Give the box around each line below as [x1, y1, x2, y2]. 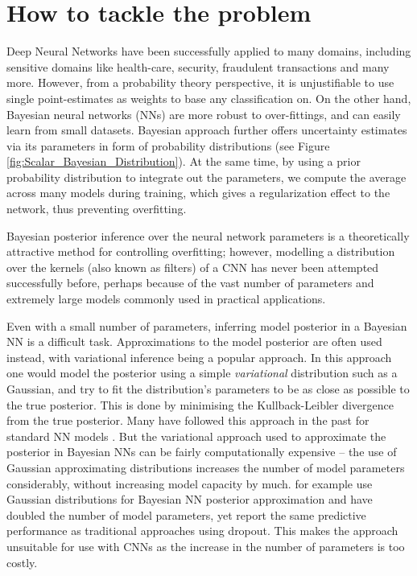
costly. [6, 553, 38, 570]
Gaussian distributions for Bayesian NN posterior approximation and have [6, 491, 373, 508]
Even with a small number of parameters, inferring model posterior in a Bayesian [6, 317, 407, 334]
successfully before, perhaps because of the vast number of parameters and [6, 274, 374, 291]
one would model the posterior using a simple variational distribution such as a [6, 364, 398, 381]
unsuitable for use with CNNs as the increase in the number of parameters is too [6, 537, 405, 554]
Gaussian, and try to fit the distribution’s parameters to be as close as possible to [6, 381, 410, 397]
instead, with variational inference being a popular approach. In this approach [6, 348, 392, 365]
